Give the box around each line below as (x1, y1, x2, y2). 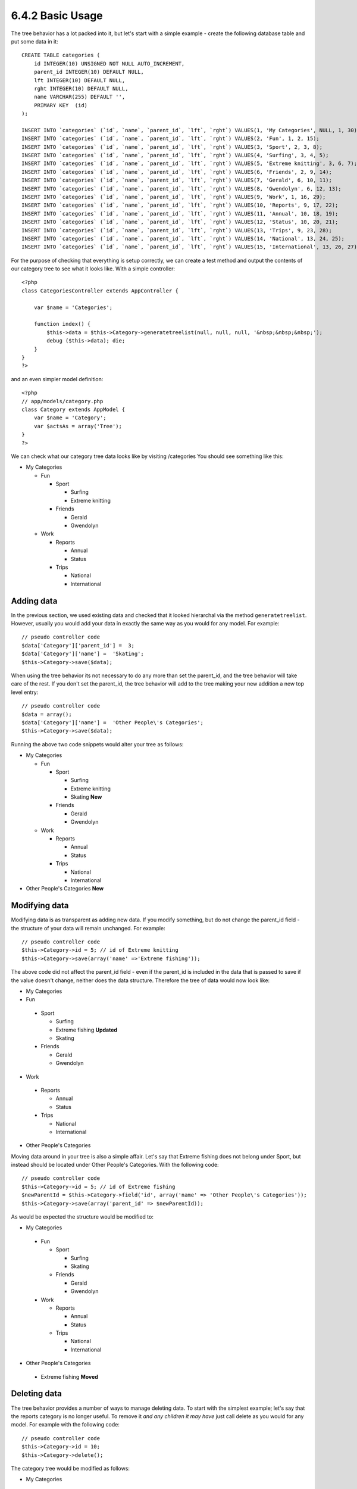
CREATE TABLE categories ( (21, 52, 101, 59)
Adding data (11, 596, 58, 606)
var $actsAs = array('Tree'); (33, 423, 122, 429)
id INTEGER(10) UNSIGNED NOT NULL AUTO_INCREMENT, (33, 60, 185, 67)
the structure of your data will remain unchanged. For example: (11, 924, 166, 932)
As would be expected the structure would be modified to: (11, 1213, 154, 1220)
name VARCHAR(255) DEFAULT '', (33, 94, 126, 101)
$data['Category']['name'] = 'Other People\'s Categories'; (21, 719, 203, 726)
